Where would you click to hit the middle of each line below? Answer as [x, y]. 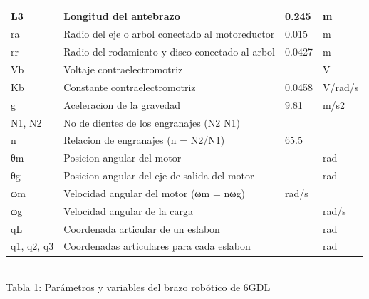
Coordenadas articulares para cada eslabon [157, 246]
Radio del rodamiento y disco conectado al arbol [169, 52]
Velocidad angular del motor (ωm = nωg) [154, 193]
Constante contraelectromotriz [130, 86]
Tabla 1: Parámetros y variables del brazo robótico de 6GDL [138, 287]
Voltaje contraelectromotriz [123, 69]
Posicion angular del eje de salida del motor [159, 175]
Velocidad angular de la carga [129, 210]
